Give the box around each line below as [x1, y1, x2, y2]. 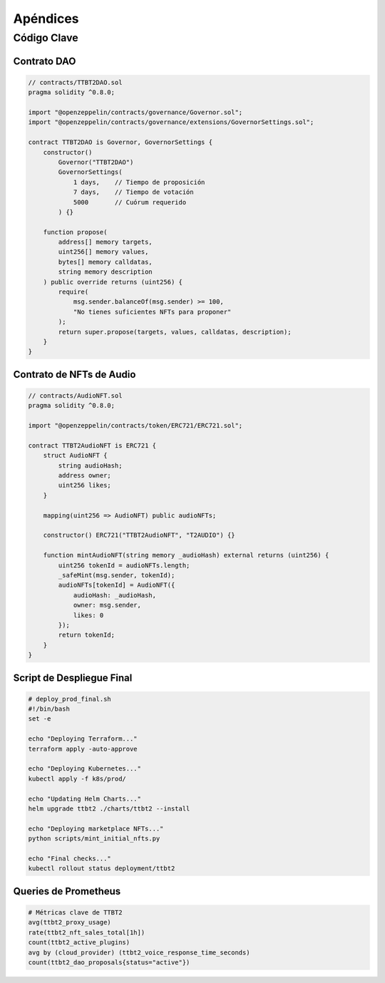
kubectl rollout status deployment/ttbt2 [28, 865, 175, 873]
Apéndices [13, 11, 79, 26]
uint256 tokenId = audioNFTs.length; [58, 561, 190, 570]
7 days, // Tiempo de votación [73, 188, 194, 196]
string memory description [58, 268, 153, 276]
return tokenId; [58, 631, 115, 639]
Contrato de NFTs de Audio [13, 368, 136, 381]
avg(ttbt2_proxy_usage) [28, 918, 112, 927]
